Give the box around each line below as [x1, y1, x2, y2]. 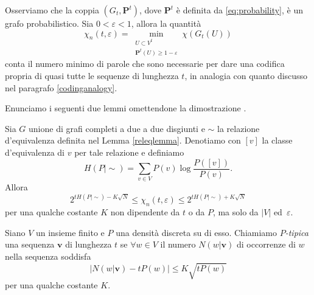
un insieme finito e [35, 226, 105, 238]
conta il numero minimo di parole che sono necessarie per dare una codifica [5, 57, 285, 70]
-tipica [285, 226, 309, 238]
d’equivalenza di [5, 146, 65, 158]
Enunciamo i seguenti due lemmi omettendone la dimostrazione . [5, 102, 246, 114]
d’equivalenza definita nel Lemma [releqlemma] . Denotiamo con [5, 134, 241, 147]
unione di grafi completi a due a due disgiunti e [29, 122, 205, 134]
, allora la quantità [131, 17, 201, 29]
